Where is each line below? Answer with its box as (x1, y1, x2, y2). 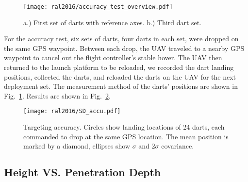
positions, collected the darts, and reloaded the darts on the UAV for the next (4, 71, 236, 82)
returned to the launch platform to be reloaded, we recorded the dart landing (4, 62, 234, 72)
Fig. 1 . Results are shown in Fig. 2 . (4, 90, 111, 100)
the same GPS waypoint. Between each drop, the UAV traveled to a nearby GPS (4, 43, 245, 53)
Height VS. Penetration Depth (4, 165, 161, 180)
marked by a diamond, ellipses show (23, 141, 130, 151)
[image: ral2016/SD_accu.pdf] (23, 108, 121, 115)
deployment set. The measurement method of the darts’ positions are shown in (4, 81, 238, 91)
